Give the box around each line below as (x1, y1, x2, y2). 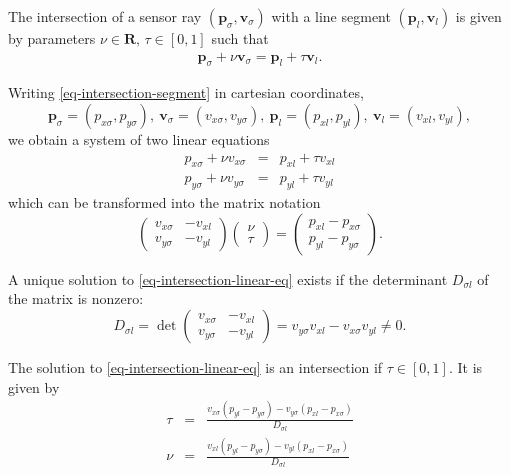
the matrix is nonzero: (8, 288, 144, 309)
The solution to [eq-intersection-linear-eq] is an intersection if (8, 357, 383, 378)
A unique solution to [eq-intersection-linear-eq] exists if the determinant (8, 268, 448, 289)
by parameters (8, 28, 96, 48)
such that (211, 28, 269, 48)
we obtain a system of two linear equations (8, 129, 270, 150)
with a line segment (271, 6, 391, 26)
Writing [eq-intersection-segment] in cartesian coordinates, (8, 82, 364, 103)
